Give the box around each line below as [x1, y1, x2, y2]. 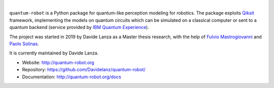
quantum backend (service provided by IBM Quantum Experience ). [9, 24, 149, 31]
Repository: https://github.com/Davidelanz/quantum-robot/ [22, 67, 146, 73]
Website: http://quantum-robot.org [22, 59, 94, 66]
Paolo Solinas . [9, 41, 39, 47]
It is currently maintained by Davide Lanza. [9, 50, 99, 56]
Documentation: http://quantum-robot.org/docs [22, 74, 121, 80]
